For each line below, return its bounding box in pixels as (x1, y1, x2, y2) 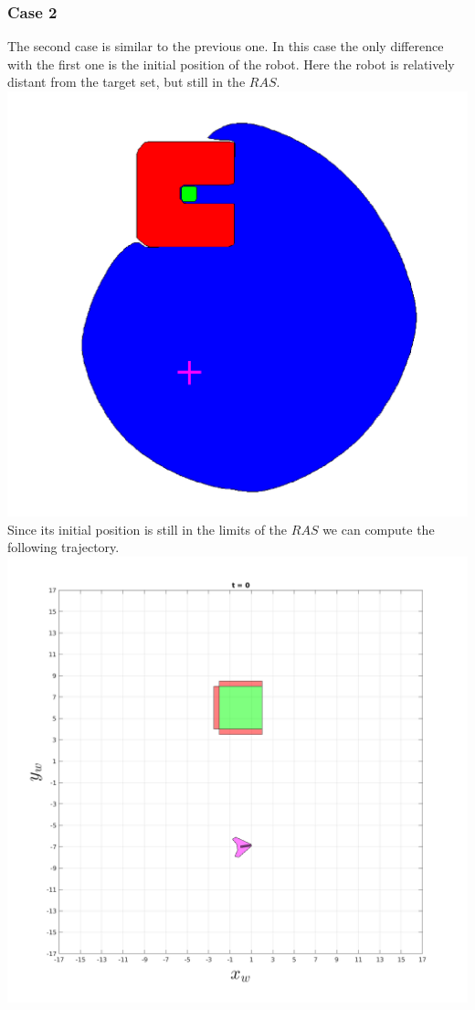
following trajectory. (7, 537, 120, 557)
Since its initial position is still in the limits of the (7, 519, 288, 538)
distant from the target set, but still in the (7, 72, 246, 91)
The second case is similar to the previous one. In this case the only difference (7, 37, 444, 56)
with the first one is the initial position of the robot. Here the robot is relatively (7, 54, 455, 73)
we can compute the (322, 519, 435, 538)
